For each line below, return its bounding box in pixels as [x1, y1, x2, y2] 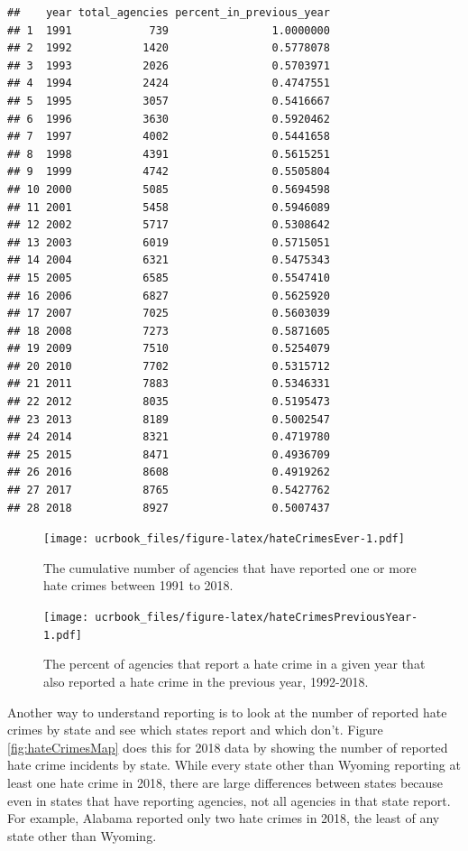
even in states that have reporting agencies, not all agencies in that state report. [7, 791, 451, 809]
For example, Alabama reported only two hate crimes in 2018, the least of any [7, 809, 440, 828]
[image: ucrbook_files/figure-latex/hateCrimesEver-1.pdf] [43, 532, 405, 546]
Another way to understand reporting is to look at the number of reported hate [7, 702, 447, 721]
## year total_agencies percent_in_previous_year [7, 6, 330, 19]
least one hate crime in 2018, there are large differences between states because [7, 772, 444, 791]
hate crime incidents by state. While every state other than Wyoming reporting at [7, 755, 461, 774]
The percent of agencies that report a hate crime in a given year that [43, 654, 426, 673]
